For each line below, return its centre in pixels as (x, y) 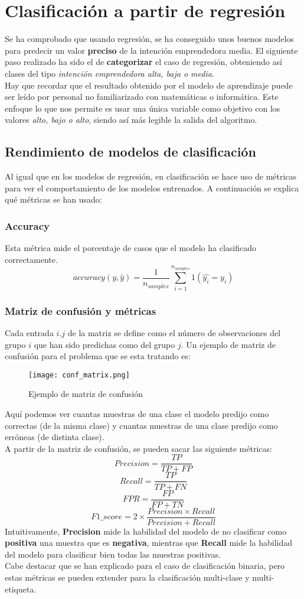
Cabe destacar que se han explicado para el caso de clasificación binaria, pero (145, 566)
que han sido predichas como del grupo (104, 344)
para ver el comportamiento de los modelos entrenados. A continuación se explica (152, 188)
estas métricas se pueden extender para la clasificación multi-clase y (127, 577)
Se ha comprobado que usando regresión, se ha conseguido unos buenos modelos (149, 39)
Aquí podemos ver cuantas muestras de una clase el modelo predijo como (137, 414)
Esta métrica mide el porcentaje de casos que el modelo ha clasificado (130, 248)
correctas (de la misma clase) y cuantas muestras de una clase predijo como (141, 425)
